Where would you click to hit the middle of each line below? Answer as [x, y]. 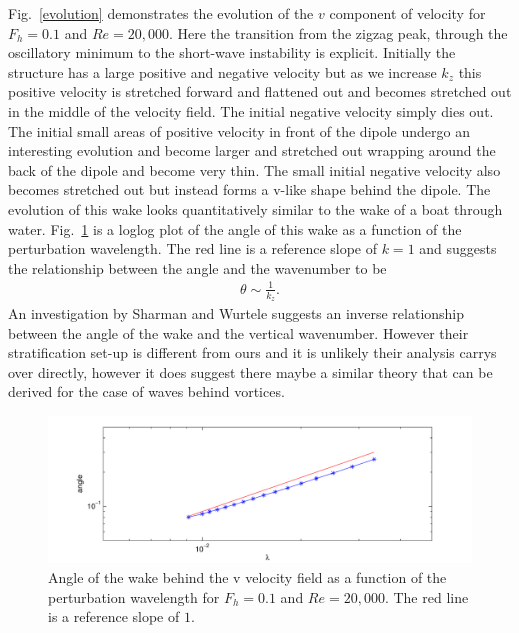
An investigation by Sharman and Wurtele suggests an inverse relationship [236, 313]
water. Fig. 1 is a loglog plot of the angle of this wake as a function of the [235, 228]
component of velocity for [407, 13]
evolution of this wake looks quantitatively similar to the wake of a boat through [255, 208]
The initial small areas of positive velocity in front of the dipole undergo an [239, 130]
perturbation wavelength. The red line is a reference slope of [193, 248]
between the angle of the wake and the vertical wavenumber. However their [238, 332]
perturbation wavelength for [134, 596]
